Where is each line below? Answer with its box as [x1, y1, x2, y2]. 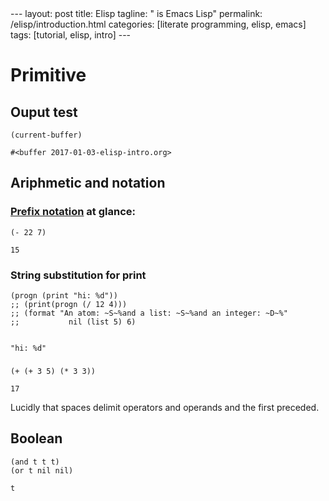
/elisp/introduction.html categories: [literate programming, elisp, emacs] [10, 18, 307, 30]
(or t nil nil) [10, 465, 74, 476]
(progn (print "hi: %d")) [10, 290, 118, 301]
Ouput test [10, 103, 78, 121]
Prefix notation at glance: [10, 205, 137, 219]
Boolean [10, 430, 63, 447]
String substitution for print [10, 268, 147, 282]
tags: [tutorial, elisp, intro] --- [10, 29, 132, 41]
